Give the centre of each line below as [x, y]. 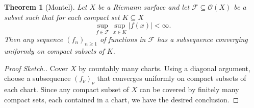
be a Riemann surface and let [144, 7]
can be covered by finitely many [189, 89]
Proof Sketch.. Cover [36, 68]
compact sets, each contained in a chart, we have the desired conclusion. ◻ [122, 99]
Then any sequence [34, 39]
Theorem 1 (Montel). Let [46, 7]
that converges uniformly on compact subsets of [172, 78]
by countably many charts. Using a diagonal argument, [164, 68]
